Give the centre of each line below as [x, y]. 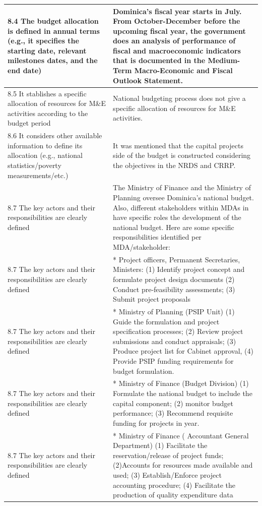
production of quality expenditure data [173, 495]
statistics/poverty [35, 165]
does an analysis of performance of [174, 41]
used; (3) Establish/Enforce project [167, 474]
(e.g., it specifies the [43, 41]
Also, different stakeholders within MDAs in [181, 207]
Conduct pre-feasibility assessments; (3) [174, 289]
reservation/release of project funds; [168, 455]
